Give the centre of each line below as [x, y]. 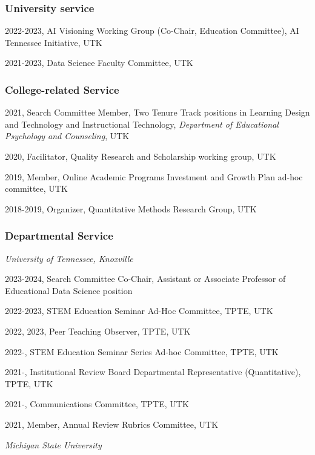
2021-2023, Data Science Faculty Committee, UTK [99, 63]
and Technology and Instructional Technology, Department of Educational [142, 124]
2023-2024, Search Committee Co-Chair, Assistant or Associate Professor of [145, 279]
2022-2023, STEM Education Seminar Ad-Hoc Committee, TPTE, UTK [139, 311]
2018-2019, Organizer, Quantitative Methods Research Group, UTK [131, 208]
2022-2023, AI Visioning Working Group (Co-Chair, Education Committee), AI [152, 31]
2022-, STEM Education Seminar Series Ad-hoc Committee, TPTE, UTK [142, 351]
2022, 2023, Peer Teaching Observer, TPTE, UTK [98, 331]
